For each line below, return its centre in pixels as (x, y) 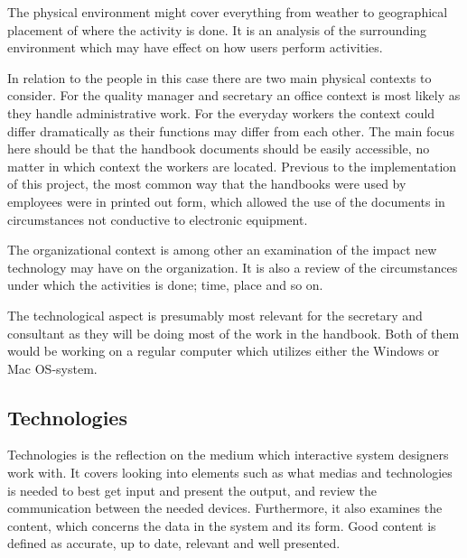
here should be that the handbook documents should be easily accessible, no (219, 149)
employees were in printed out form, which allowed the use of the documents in (226, 201)
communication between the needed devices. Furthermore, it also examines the (225, 508)
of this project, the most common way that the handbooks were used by (207, 184)
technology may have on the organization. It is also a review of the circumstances (233, 267)
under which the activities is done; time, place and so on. (165, 285)
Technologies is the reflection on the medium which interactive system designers (228, 455)
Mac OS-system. (52, 368)
